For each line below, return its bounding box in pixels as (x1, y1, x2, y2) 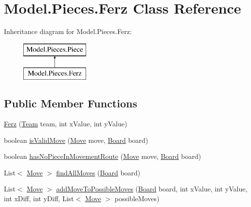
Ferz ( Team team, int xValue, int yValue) (4, 119, 127, 129)
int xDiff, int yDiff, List (4, 193, 74, 204)
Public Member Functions (4, 96, 137, 111)
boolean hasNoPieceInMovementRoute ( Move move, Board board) (4, 151, 201, 161)
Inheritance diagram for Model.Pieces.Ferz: (4, 26, 132, 36)
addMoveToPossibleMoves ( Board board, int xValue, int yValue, (56, 184, 248, 194)
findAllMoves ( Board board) (56, 167, 141, 177)
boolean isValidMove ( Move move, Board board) (4, 135, 148, 145)
